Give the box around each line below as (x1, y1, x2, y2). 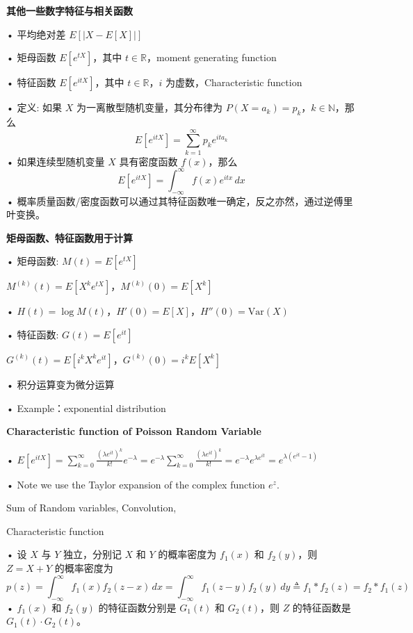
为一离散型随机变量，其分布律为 (76, 100, 223, 115)
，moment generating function (146, 50, 277, 65)
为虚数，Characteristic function (165, 75, 302, 90)
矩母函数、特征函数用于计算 (6, 230, 133, 245)
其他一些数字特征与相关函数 (6, 3, 133, 17)
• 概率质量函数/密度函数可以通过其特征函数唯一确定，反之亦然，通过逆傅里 (6, 193, 353, 208)
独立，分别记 (63, 547, 122, 561)
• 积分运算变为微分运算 (6, 377, 115, 391)
